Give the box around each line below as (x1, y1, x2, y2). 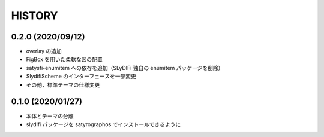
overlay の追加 (26, 48, 62, 55)
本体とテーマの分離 (26, 112, 74, 120)
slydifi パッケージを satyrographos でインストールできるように (26, 120, 181, 128)
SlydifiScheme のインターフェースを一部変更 (26, 72, 136, 80)
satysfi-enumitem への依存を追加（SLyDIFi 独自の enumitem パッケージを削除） (26, 64, 224, 71)
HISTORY (11, 9, 58, 22)
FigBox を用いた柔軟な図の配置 (26, 56, 103, 63)
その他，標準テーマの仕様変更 (26, 81, 100, 88)
